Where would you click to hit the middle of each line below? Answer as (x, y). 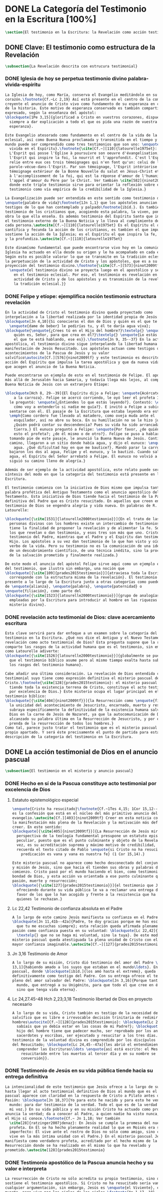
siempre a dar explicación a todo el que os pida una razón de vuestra (83, 122)
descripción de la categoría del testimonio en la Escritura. (69, 737)
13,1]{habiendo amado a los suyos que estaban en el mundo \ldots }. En (85, 967)
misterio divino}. (28, 605)
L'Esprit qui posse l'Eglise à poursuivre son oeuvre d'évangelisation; (84, 153)
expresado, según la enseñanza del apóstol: (51, 113)
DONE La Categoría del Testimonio (76, 9)
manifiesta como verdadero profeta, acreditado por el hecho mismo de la (81, 1141)
